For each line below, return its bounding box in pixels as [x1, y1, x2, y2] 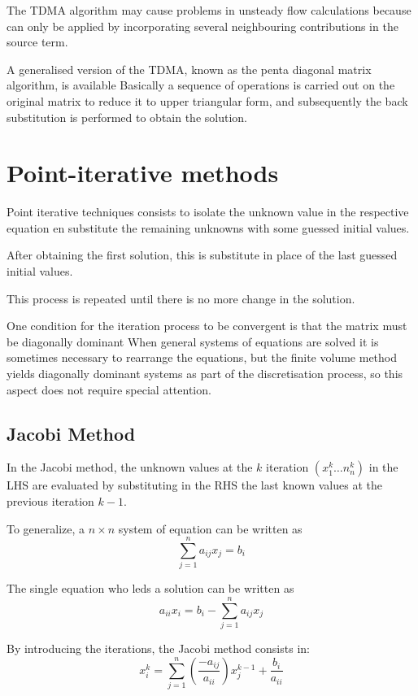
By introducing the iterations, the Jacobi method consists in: [7, 640, 310, 657]
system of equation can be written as [118, 520, 303, 537]
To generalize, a [7, 520, 85, 537]
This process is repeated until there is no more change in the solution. [7, 289, 355, 307]
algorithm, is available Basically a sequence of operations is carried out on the [7, 76, 395, 94]
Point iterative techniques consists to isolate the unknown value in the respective [7, 203, 409, 220]
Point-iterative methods [7, 156, 279, 189]
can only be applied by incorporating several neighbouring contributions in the [7, 17, 398, 34]
